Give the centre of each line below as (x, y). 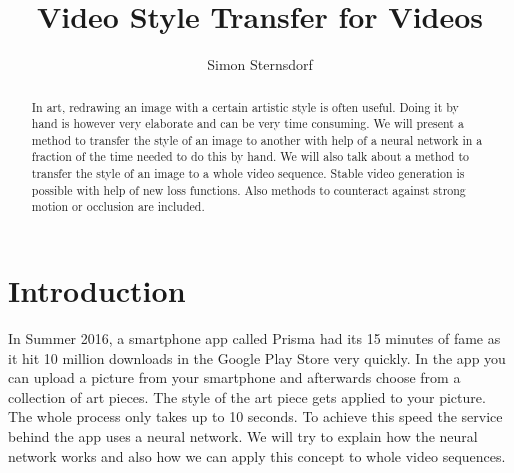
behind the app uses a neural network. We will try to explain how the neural (243, 436)
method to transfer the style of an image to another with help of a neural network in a (257, 139)
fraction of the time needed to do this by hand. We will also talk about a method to (250, 156)
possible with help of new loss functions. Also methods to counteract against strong (248, 189)
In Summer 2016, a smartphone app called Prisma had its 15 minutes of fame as (254, 338)
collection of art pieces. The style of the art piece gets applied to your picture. (247, 396)
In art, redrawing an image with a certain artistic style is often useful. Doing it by (245, 106)
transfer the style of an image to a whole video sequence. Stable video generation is (248, 173)
